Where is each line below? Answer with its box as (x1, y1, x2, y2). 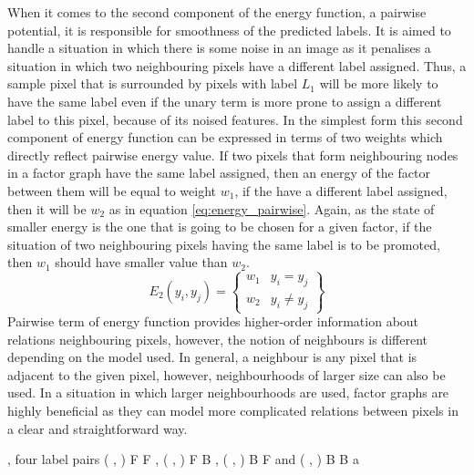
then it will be (7, 199, 87, 218)
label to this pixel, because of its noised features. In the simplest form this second (7, 109, 463, 129)
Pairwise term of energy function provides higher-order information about (7, 312, 419, 331)
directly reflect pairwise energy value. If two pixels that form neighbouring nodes (7, 145, 459, 164)
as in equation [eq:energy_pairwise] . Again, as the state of (108, 199, 435, 218)
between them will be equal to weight (7, 181, 217, 200)
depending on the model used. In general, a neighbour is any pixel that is (7, 347, 417, 367)
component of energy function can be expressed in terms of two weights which (7, 128, 443, 147)
